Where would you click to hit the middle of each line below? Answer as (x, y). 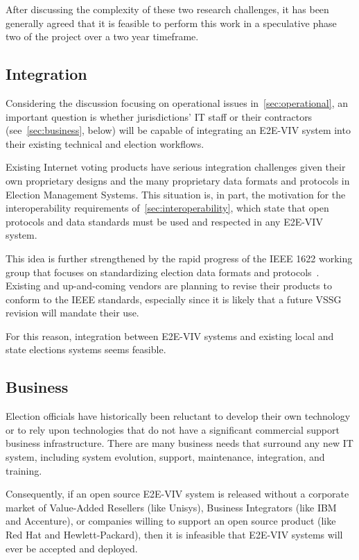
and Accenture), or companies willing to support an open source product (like (171, 521)
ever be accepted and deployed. (72, 548)
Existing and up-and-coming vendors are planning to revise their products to (169, 286)
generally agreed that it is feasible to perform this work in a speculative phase (171, 23)
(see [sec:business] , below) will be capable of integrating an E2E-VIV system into (178, 130)
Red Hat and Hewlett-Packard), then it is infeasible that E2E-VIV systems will (174, 535)
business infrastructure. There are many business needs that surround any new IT (179, 443)
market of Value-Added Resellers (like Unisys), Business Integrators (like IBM (171, 507)
